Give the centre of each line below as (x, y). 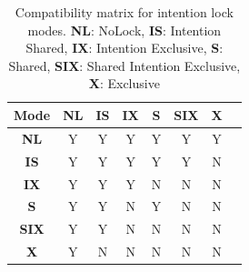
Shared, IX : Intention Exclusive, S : (124, 48)
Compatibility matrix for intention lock (124, 12)
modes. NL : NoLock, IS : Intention (124, 30)
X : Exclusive (124, 83)
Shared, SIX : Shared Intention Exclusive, (124, 65)
